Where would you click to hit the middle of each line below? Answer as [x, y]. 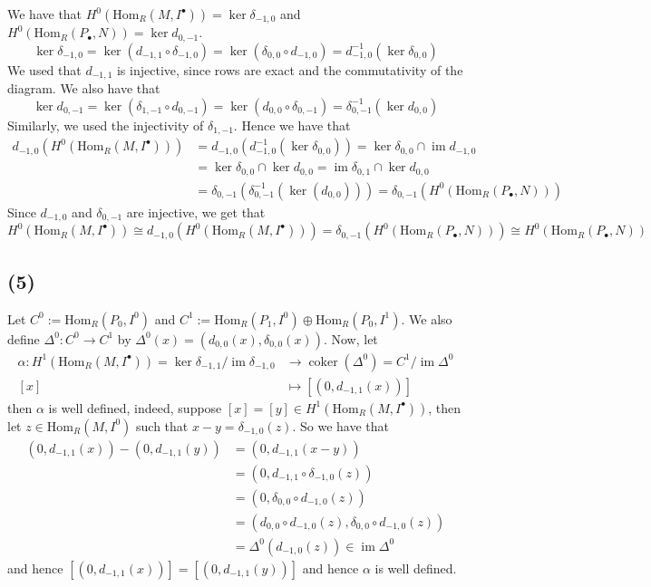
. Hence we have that [292, 125]
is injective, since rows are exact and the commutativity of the [290, 69]
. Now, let [350, 338]
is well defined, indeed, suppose [135, 407]
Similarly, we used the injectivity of [106, 125]
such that [162, 425]
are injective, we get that [196, 212]
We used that [44, 69]
